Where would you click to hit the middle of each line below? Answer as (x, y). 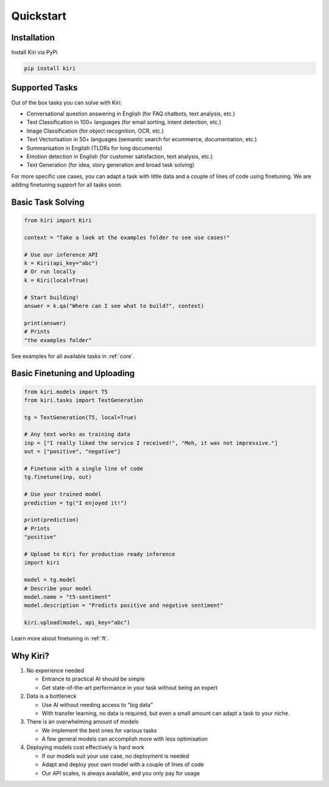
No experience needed (55, 670)
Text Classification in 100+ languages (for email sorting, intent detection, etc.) (124, 122)
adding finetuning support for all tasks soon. (67, 185)
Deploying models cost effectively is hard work (85, 747)
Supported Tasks (44, 88)
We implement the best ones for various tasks (99, 730)
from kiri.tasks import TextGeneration (83, 400)
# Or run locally (50, 272)
